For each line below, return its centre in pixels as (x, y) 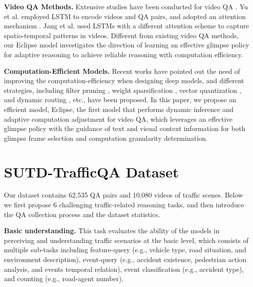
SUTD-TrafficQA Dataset (92, 171)
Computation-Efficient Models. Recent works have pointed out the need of (122, 71)
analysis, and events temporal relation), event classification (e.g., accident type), (124, 269)
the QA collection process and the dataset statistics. (82, 214)
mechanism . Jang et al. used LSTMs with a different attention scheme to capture (126, 26)
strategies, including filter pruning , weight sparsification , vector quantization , (123, 90)
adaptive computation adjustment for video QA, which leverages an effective (118, 119)
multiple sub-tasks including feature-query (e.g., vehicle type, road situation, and (125, 250)
